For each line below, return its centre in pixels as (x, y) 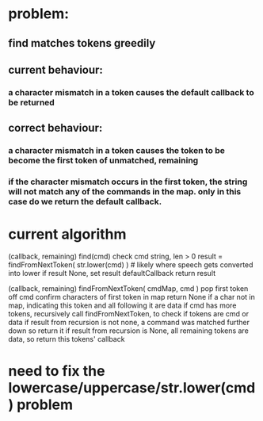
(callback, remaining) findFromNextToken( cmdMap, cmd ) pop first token (128, 289)
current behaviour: (55, 69)
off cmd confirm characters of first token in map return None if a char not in (131, 297)
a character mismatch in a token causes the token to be (117, 151)
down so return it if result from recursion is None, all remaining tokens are (129, 331)
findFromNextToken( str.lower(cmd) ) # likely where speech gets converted (131, 265)
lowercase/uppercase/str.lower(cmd (132, 388)
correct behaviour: (55, 128)
